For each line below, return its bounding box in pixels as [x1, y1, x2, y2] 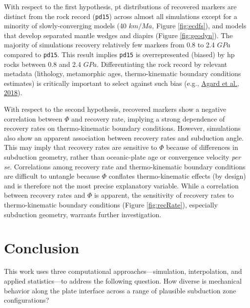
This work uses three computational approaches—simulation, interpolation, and [4, 266, 242, 276]
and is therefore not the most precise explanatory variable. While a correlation [4, 180, 239, 190]
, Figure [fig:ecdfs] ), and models [152, 21, 247, 31]
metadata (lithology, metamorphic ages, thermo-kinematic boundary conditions [4, 68, 241, 79]
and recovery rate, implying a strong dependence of [71, 113, 225, 123]
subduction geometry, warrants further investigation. [4, 209, 162, 219]
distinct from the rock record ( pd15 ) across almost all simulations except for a [4, 11, 237, 21]
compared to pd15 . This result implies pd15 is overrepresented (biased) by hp [4, 49, 235, 60]
